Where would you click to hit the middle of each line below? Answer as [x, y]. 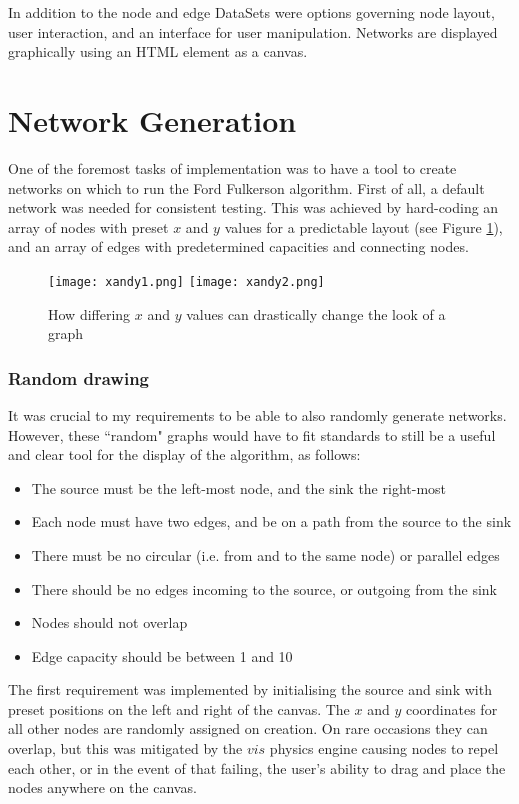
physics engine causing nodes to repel [384, 748]
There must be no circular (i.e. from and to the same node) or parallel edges [265, 554]
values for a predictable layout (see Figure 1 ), [363, 226]
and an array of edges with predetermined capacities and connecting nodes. [238, 246]
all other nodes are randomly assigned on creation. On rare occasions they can [248, 728]
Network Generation [152, 119]
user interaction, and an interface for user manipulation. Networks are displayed [253, 31]
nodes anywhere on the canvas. [102, 787]
